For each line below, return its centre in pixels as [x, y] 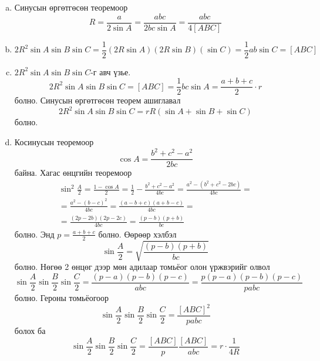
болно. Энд [34, 234]
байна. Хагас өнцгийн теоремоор [73, 173]
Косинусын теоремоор [54, 142]
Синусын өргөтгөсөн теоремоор [71, 7]
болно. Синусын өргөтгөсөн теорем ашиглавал [97, 100]
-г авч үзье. [111, 71]
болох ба [30, 331]
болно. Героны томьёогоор [62, 297]
